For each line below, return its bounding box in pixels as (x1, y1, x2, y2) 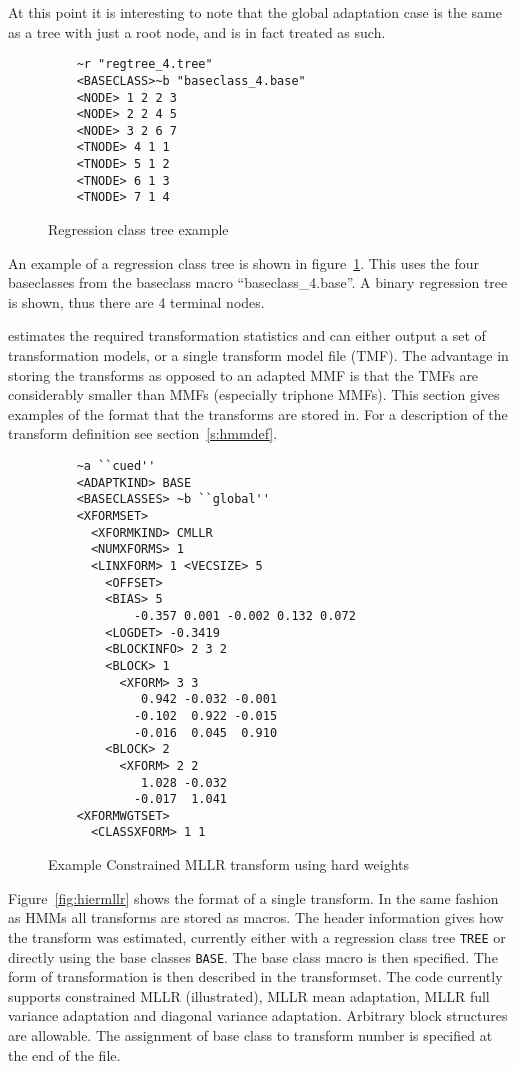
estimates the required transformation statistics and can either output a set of (8, 325, 486, 346)
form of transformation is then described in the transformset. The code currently (8, 966, 503, 987)
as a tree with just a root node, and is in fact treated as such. (8, 21, 386, 42)
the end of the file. (8, 1044, 121, 1065)
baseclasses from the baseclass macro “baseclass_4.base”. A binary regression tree (8, 272, 508, 293)
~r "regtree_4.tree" (76, 57, 213, 72)
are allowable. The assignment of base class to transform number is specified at (8, 1025, 493, 1045)
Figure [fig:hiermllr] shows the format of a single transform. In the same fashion (8, 887, 499, 908)
